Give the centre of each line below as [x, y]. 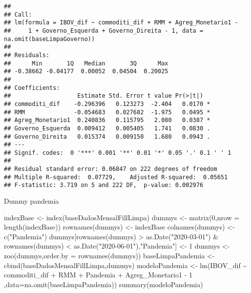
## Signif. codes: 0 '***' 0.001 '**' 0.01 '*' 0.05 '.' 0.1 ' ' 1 [118, 153]
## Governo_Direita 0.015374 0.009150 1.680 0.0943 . [107, 136]
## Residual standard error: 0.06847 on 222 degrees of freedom [111, 169]
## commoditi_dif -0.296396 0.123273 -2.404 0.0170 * [107, 104]
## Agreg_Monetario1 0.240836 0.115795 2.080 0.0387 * [107, 120]
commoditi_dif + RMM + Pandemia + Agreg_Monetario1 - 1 [98, 275]
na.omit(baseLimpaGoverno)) [50, 39]
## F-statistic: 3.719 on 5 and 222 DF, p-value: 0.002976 [104, 185]
